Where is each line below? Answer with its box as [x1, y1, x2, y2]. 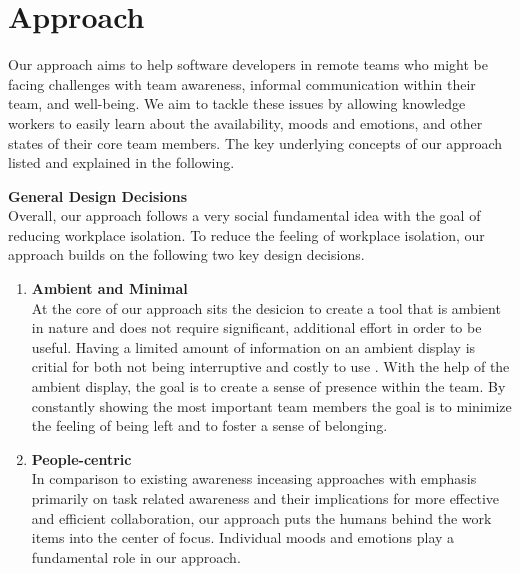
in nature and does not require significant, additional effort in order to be [31, 317, 482, 338]
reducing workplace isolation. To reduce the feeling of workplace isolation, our [8, 224, 485, 245]
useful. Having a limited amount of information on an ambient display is [31, 336, 476, 357]
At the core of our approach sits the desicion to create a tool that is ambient [31, 297, 501, 318]
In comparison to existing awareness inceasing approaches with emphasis [31, 468, 477, 489]
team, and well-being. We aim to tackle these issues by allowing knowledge [8, 93, 466, 114]
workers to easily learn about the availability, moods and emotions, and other [8, 112, 483, 133]
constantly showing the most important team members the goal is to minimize [31, 395, 512, 416]
